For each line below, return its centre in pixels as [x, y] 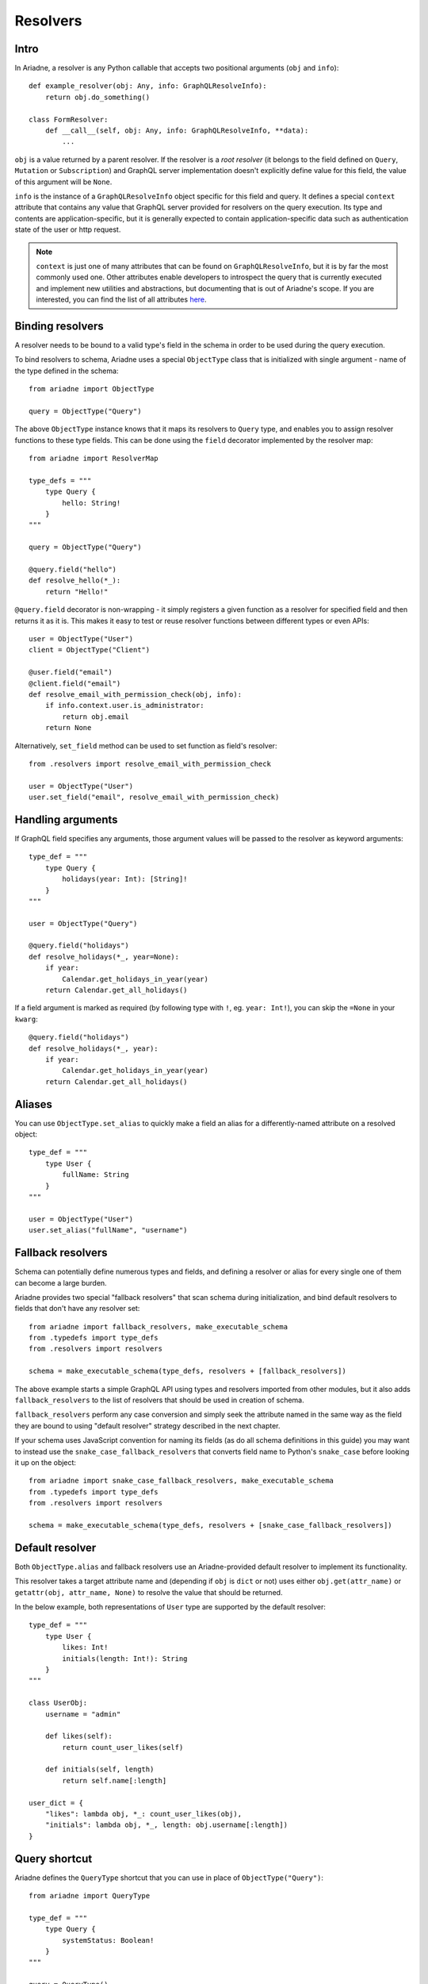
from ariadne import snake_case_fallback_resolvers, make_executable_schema [182, 1481]
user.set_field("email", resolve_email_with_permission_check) [154, 797]
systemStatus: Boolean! [108, 1940]
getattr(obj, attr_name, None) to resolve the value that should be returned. [149, 1592]
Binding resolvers [59, 326]
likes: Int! [85, 1648]
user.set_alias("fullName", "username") [108, 1230]
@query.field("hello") [73, 570]
